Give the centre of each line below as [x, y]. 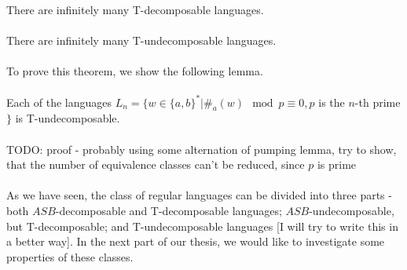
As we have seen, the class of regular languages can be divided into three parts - [199, 195]
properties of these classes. [70, 256]
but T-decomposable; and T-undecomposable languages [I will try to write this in [202, 226]
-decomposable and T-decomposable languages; [169, 211]
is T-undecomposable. [68, 118]
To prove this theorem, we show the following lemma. [135, 70]
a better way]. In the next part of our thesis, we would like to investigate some [196, 241]
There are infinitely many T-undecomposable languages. [141, 40]
